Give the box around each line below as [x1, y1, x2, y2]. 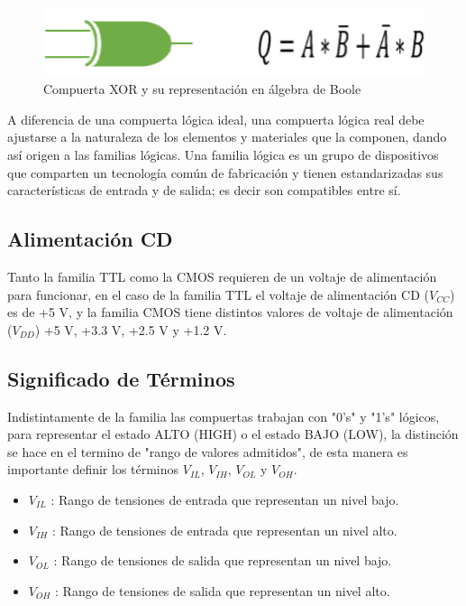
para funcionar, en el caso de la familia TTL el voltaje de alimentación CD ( [7, 284, 429, 303]
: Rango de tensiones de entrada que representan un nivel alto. [51, 520, 397, 539]
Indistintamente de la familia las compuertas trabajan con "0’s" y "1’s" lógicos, [7, 406, 440, 425]
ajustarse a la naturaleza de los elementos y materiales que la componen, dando [7, 127, 447, 146]
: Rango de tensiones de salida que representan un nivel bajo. [53, 551, 392, 570]
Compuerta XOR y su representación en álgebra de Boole [43, 79, 361, 98]
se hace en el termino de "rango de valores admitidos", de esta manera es [7, 442, 408, 461]
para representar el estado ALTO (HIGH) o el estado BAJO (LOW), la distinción [7, 424, 459, 443]
